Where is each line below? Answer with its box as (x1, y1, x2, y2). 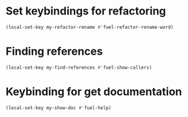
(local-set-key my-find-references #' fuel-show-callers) (5, 65, 152, 71)
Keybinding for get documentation (5, 84, 183, 98)
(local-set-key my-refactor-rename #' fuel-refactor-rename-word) (5, 24, 173, 30)
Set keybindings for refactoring (5, 4, 166, 18)
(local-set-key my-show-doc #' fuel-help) (5, 104, 112, 111)
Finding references (5, 45, 103, 58)
